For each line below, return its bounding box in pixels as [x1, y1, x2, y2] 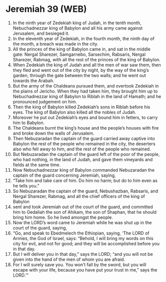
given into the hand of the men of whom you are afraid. [12, 256, 125, 262]
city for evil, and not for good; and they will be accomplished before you [12, 240, 160, 246]
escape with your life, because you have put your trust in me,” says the [12, 267, 158, 273]
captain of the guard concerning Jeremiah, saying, [12, 172, 116, 178]
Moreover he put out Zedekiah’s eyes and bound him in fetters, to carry [12, 114, 158, 120]
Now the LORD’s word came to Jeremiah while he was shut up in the [12, 219, 152, 226]
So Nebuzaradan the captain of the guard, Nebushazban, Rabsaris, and [12, 188, 159, 194]
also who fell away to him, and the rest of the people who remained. [12, 146, 151, 152]
